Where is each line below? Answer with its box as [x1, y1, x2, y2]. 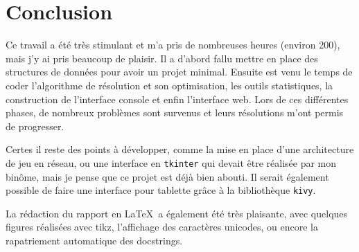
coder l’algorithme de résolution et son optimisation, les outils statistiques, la [6, 78, 333, 92]
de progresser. [6, 118, 64, 133]
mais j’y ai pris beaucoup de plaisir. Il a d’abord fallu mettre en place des [6, 51, 318, 65]
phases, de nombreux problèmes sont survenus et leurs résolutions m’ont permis [6, 105, 344, 120]
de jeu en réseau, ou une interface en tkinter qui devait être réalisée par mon [6, 155, 337, 170]
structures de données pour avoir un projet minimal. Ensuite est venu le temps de [6, 64, 353, 79]
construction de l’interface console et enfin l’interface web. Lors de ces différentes [6, 91, 349, 106]
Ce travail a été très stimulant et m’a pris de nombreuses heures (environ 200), [6, 37, 340, 52]
